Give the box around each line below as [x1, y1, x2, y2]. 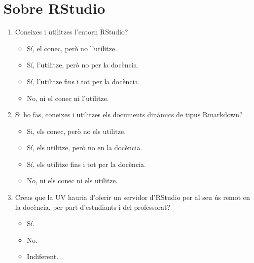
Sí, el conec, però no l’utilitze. [27, 43, 117, 53]
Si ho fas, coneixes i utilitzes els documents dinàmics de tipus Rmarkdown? [15, 109, 243, 120]
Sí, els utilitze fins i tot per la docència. [27, 159, 146, 169]
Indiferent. [27, 251, 59, 262]
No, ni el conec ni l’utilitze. [27, 93, 109, 103]
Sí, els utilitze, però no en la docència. [27, 142, 143, 153]
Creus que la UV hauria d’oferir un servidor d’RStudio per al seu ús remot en [15, 192, 250, 202]
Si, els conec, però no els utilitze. [27, 126, 126, 136]
